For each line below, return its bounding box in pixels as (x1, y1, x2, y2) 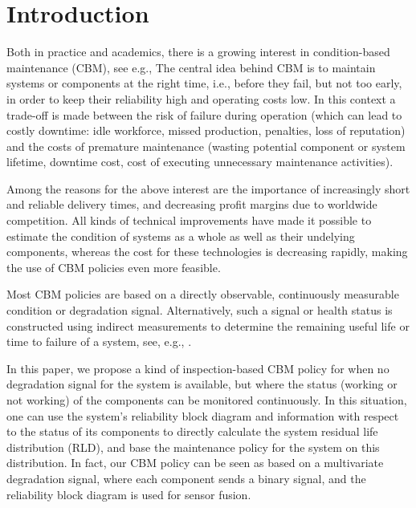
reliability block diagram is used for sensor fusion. (6, 486, 251, 502)
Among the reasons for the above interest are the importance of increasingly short (6, 180, 410, 197)
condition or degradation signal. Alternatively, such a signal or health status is (6, 302, 393, 319)
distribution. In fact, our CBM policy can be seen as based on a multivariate (6, 454, 384, 471)
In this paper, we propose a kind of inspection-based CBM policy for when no (6, 360, 389, 376)
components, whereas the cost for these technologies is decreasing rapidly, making (6, 243, 408, 260)
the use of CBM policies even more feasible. (6, 258, 221, 275)
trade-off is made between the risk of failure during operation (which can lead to (6, 106, 402, 123)
